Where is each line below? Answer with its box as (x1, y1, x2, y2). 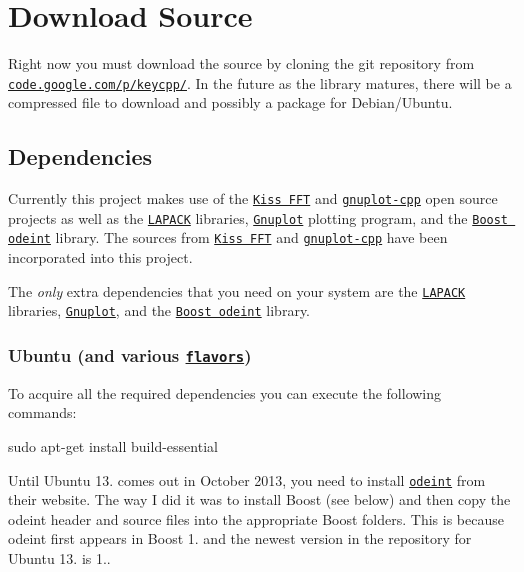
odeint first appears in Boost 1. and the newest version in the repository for (8, 528, 472, 549)
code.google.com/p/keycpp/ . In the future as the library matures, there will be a (8, 72, 512, 93)
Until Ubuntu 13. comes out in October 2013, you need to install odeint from (8, 469, 486, 490)
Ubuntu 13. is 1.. (8, 548, 111, 569)
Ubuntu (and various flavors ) (8, 342, 252, 367)
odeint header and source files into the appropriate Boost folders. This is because (8, 508, 504, 529)
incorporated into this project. (8, 247, 193, 268)
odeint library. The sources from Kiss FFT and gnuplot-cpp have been (8, 227, 448, 248)
